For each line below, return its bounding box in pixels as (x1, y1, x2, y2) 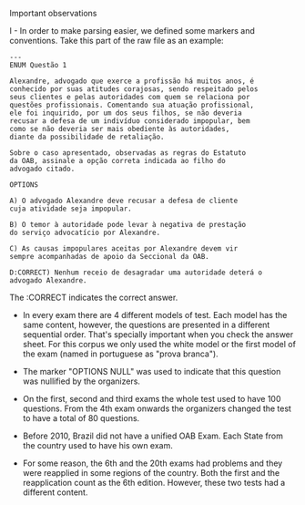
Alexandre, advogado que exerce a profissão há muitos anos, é (9, 77, 255, 86)
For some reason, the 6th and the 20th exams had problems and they (22, 458, 283, 469)
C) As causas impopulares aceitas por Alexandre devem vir (9, 244, 239, 253)
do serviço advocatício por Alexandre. (9, 228, 161, 237)
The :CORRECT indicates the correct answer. (9, 292, 178, 303)
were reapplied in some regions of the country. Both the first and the (22, 468, 280, 478)
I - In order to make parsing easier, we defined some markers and (9, 26, 255, 36)
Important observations (9, 8, 97, 18)
